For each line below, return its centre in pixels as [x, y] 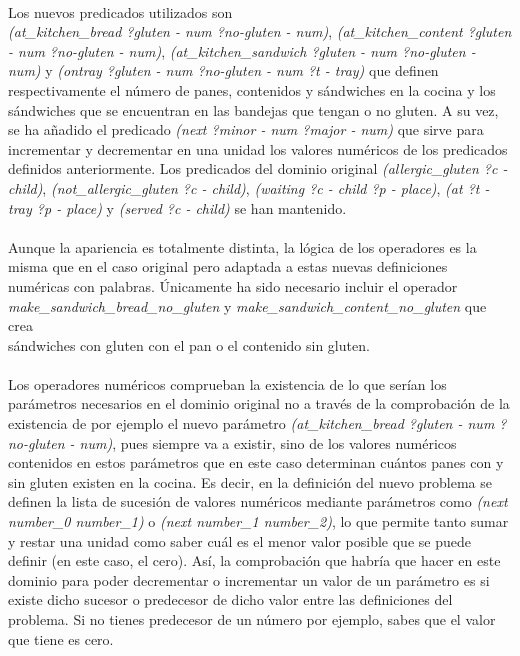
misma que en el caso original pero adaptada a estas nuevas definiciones [228, 266]
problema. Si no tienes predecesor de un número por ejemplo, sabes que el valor [252, 619]
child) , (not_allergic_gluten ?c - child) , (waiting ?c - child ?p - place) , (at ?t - [249, 187]
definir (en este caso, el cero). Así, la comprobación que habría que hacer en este [254, 560]
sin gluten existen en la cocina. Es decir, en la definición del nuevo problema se [250, 481]
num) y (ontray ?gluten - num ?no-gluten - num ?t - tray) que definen [223, 70]
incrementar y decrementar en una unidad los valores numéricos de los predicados [258, 148]
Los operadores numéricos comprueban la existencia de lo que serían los [227, 383]
